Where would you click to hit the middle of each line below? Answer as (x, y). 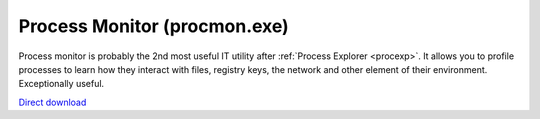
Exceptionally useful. (61, 84)
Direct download (52, 102)
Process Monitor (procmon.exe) (153, 26)
